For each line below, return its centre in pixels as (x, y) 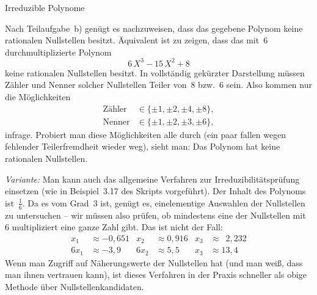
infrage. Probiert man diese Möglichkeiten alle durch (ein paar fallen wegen (146, 134)
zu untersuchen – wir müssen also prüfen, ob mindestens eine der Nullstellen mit (155, 215)
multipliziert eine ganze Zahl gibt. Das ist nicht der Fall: (117, 227)
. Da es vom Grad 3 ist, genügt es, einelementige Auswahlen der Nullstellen (164, 202)
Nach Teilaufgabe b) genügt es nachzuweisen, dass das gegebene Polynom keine (154, 28)
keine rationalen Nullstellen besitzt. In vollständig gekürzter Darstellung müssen (155, 72)
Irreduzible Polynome (45, 7)
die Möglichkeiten (38, 97)
